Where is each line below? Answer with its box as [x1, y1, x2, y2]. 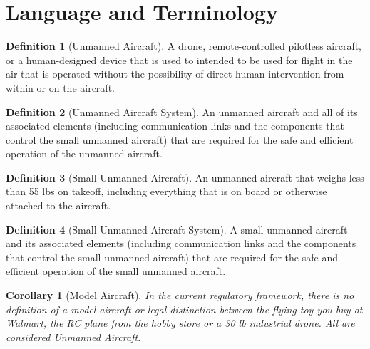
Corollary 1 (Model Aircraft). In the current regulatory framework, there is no [6, 288, 354, 303]
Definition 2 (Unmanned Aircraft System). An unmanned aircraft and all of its [6, 104, 358, 119]
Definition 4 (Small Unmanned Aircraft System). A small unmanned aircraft [6, 222, 348, 236]
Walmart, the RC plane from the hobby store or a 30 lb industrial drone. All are [6, 316, 355, 330]
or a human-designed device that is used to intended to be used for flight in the [6, 52, 353, 67]
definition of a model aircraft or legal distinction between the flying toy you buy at [6, 301, 363, 316]
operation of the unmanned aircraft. [6, 146, 163, 161]
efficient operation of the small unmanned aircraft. [6, 264, 226, 278]
